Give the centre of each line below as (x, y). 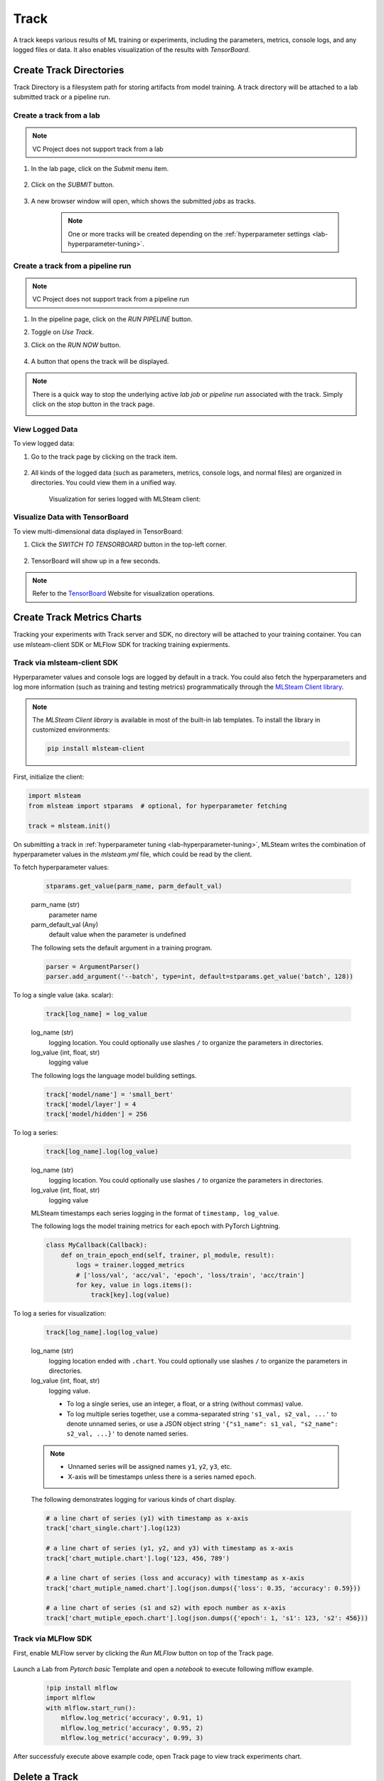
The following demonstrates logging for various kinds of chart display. (133, 1499)
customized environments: (71, 729)
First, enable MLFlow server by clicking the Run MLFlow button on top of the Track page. (143, 1653)
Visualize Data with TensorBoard (71, 517)
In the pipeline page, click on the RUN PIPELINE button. (112, 319)
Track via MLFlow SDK (53, 1639)
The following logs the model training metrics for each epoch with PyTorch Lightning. (156, 1226)
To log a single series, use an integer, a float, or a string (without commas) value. (185, 1404)
